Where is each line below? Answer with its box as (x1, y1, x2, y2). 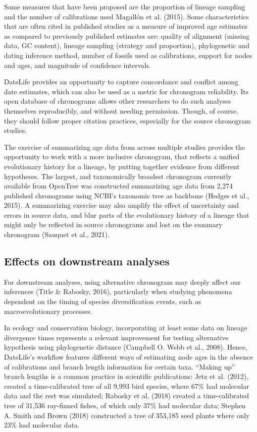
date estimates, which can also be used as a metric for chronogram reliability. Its (4, 86, 249, 96)
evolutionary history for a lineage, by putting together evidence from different (4, 161, 240, 171)
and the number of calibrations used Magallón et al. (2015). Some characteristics (4, 11, 249, 21)
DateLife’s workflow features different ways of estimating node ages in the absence (4, 352, 253, 362)
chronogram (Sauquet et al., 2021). (4, 229, 110, 240)
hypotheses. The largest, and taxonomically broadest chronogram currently (4, 171, 232, 181)
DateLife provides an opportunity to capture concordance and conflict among (4, 76, 239, 87)
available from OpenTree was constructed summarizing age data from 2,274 (4, 181, 233, 191)
